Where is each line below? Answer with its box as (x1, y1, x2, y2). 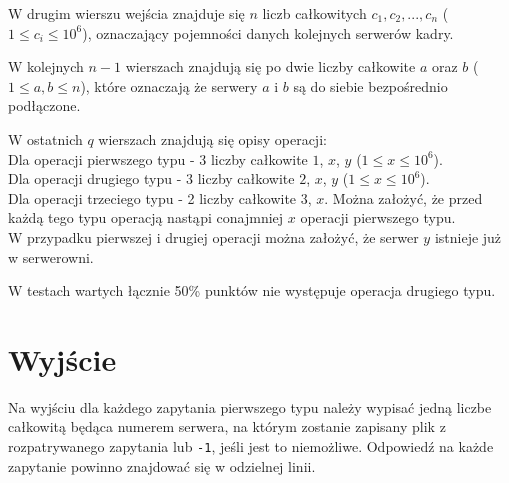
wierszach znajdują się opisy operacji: (98, 128, 327, 149)
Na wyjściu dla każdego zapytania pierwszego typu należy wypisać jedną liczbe (8, 396, 492, 417)
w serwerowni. (8, 246, 94, 267)
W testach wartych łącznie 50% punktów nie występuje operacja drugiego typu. (8, 280, 496, 301)
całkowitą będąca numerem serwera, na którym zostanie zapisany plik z (8, 416, 446, 437)
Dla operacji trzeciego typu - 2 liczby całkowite (8, 187, 297, 208)
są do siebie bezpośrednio (293, 75, 448, 96)
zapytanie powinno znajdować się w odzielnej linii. (8, 455, 316, 476)
